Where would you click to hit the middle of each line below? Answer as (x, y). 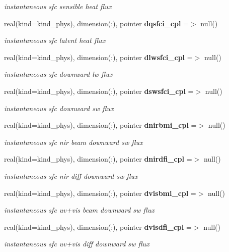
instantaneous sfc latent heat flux (55, 40)
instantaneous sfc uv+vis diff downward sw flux (77, 244)
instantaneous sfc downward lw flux (58, 74)
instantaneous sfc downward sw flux (59, 108)
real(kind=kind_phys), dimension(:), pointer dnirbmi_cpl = (100, 125)
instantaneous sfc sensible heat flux (58, 6)
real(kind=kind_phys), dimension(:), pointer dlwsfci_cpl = (98, 57)
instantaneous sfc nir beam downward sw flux (73, 142)
